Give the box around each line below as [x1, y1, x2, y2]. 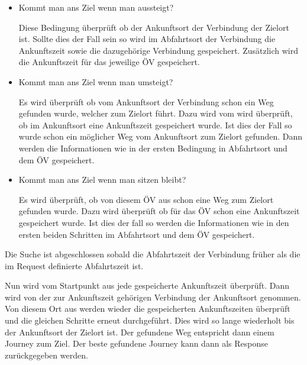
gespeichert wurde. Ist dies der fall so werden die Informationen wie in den [18, 216, 289, 228]
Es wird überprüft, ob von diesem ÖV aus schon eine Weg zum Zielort [18, 193, 274, 205]
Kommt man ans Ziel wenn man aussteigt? [18, 1, 174, 13]
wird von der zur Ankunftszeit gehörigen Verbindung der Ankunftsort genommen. [5, 290, 301, 303]
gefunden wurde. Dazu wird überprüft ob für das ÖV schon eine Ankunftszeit [18, 205, 300, 217]
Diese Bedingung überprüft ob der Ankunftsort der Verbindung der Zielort [18, 21, 289, 33]
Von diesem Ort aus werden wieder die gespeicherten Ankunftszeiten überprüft [5, 302, 290, 315]
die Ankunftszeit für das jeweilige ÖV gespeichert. [18, 56, 200, 68]
